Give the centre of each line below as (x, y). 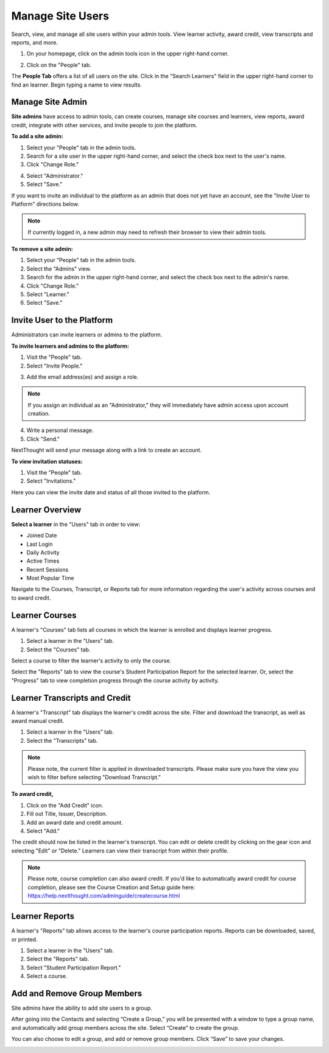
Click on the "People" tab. (59, 65)
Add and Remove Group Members (77, 993)
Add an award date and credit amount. (75, 822)
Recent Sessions (48, 569)
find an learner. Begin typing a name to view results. (77, 85)
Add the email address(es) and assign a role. (83, 377)
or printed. (24, 939)
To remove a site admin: (42, 249)
